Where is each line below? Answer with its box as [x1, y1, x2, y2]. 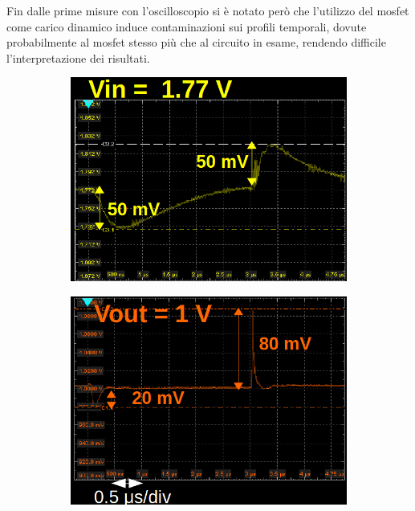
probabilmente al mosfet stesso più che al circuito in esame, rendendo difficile [6, 34, 386, 51]
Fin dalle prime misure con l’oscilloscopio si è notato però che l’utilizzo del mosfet [6, 2, 409, 18]
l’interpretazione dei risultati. [6, 49, 150, 66]
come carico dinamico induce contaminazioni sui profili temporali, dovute [6, 18, 367, 35]
